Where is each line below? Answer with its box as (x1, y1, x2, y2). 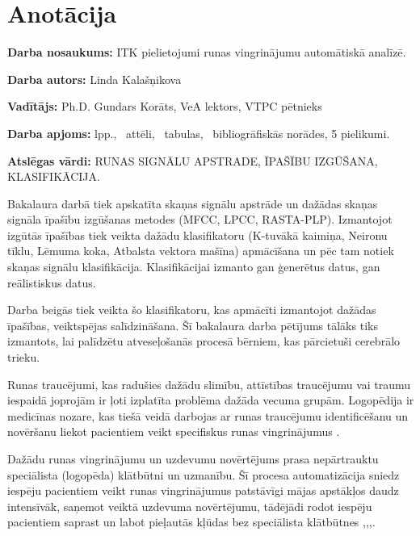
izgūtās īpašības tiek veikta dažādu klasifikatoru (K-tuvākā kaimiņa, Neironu (7, 226, 388, 243)
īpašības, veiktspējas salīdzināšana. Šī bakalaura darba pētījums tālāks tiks (7, 316, 378, 333)
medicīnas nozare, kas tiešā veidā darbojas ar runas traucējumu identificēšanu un (7, 407, 409, 424)
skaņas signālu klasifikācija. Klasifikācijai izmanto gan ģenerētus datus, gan (7, 258, 380, 275)
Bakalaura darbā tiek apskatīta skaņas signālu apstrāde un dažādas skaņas (7, 195, 378, 211)
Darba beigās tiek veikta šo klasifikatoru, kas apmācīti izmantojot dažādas (7, 301, 376, 318)
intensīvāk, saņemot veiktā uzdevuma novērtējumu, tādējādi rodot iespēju (7, 497, 372, 514)
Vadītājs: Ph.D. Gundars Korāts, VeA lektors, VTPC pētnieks (7, 98, 322, 115)
